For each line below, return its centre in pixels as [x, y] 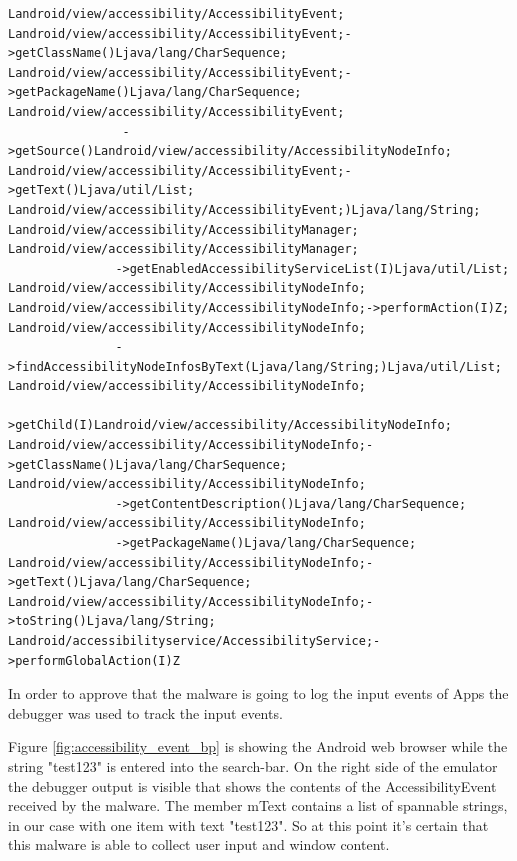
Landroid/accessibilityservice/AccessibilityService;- [194, 641]
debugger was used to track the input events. [145, 712]
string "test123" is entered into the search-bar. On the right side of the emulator [253, 765]
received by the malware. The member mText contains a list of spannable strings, [258, 805]
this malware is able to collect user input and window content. [199, 844]
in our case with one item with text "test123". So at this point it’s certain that [248, 824]
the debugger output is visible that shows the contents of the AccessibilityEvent [252, 785]
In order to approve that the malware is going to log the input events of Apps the [258, 693]
